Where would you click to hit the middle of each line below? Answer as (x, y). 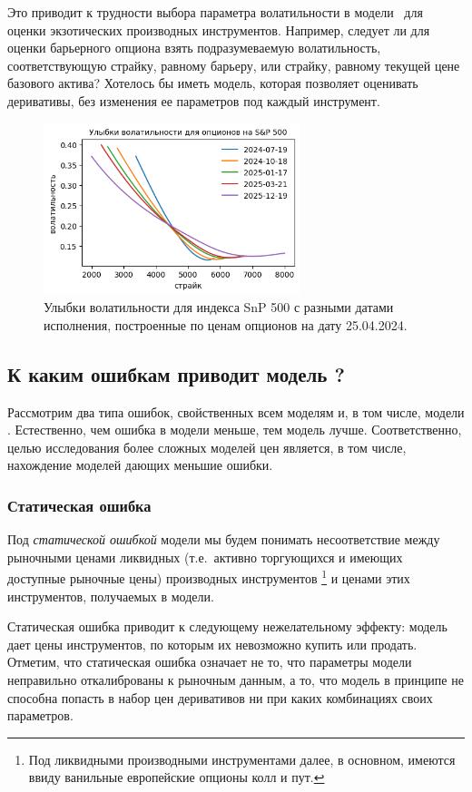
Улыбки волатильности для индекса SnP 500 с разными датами (219, 307)
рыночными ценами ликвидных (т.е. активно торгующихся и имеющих (205, 557)
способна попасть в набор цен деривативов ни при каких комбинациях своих (220, 697)
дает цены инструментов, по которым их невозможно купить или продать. (212, 644)
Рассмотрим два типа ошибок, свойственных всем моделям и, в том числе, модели (236, 411)
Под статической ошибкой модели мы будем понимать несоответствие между (224, 539)
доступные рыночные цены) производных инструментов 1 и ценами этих (209, 577)
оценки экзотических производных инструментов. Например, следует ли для (219, 29)
